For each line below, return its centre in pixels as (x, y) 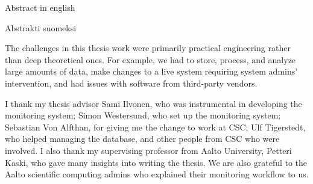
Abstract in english (40, 7)
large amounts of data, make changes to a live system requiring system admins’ (151, 71)
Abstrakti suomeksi (41, 27)
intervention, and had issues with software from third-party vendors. (131, 83)
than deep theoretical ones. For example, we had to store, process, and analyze (150, 59)
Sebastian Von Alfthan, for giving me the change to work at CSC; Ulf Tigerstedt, (155, 127)
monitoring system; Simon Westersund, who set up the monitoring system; (143, 115)
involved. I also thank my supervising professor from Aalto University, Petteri (148, 150)
